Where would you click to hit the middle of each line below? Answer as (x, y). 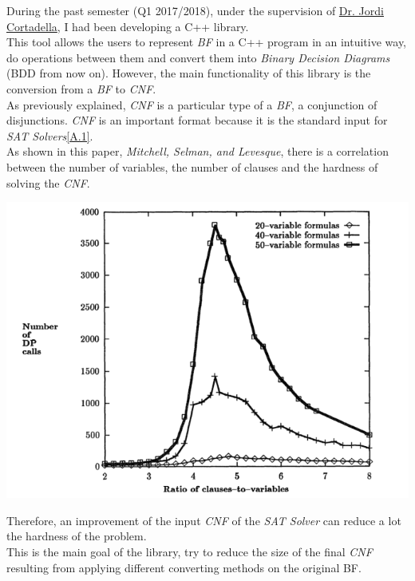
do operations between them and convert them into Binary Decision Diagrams (198, 57)
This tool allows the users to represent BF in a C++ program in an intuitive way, (207, 42)
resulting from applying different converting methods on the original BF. (184, 567)
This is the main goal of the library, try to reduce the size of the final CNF (190, 551)
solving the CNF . (48, 182)
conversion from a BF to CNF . (81, 88)
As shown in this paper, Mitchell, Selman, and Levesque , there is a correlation (198, 151)
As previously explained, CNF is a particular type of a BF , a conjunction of (192, 104)
